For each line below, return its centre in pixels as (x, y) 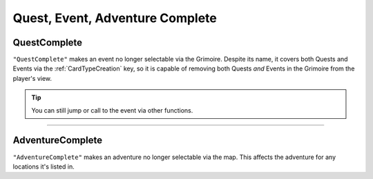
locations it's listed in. (44, 167)
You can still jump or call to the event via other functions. (112, 110)
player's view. (32, 78)
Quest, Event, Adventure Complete (115, 18)
